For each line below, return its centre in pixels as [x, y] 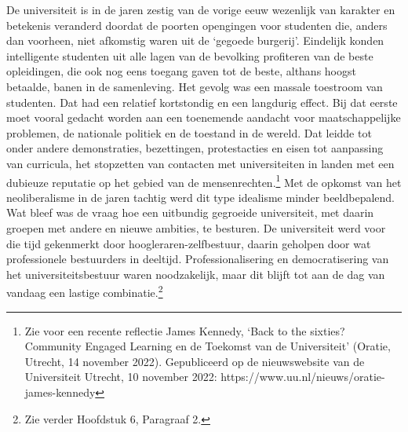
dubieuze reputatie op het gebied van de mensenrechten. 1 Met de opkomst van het [204, 181]
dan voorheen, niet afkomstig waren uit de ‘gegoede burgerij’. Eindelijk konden [195, 40]
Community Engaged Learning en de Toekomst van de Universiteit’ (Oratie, [208, 346]
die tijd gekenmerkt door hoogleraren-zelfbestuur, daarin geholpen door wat [189, 243]
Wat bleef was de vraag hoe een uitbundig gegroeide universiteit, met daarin [190, 212]
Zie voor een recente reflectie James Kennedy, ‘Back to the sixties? [185, 330]
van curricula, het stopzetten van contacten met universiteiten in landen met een [200, 163]
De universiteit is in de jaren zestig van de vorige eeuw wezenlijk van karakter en [201, 9]
